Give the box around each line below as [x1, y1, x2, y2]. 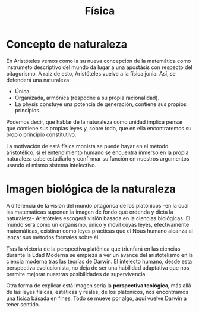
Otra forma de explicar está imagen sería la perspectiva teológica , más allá [6, 281, 191, 289]
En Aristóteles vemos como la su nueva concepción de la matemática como [6, 57, 191, 64]
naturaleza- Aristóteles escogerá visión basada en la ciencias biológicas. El [6, 214, 191, 221]
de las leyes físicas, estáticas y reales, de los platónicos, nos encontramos [6, 288, 189, 295]
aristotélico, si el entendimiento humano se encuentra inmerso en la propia [6, 149, 189, 156]
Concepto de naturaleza [6, 37, 128, 51]
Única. [14, 87, 31, 95]
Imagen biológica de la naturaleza [6, 183, 176, 196]
